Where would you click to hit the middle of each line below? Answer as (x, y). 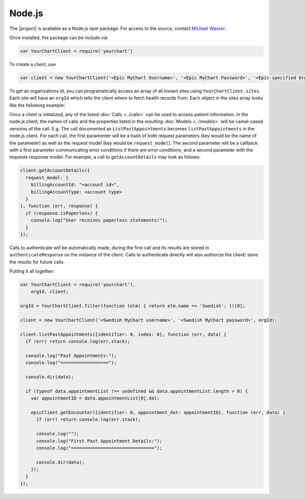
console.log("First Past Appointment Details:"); (99, 441)
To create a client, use (33, 64)
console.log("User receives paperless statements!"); (99, 220)
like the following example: (37, 105)
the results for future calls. (37, 262)
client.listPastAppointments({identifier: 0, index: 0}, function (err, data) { (123, 334)
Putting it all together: (32, 271)
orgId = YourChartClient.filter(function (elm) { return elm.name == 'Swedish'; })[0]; (133, 306)
